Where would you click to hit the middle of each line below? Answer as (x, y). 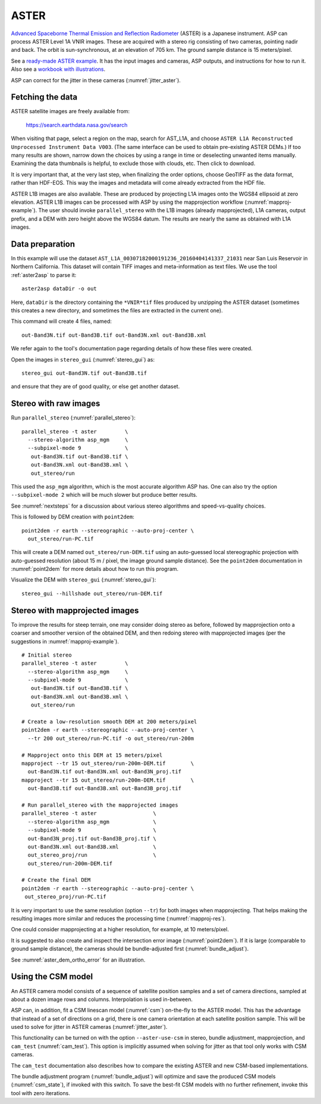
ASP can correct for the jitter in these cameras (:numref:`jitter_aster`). (96, 80)
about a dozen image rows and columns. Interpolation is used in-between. (102, 999)
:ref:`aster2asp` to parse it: (44, 275)
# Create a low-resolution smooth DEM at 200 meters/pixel (109, 722)
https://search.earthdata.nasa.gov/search (77, 125)
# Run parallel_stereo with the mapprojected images (100, 805)
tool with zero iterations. (41, 1093)
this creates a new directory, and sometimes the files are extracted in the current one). (117, 310)
